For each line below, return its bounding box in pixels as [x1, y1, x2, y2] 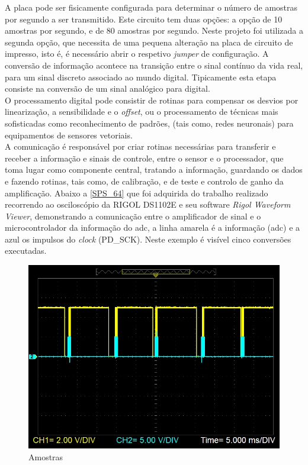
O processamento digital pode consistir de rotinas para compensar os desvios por [5, 93, 299, 106]
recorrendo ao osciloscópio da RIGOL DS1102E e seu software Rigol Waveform [5, 198, 291, 211]
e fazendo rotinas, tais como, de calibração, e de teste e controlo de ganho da [5, 175, 284, 187]
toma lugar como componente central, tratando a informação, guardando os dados [5, 163, 303, 176]
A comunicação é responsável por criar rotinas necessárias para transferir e [5, 140, 276, 153]
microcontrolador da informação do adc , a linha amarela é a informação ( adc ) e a [5, 221, 300, 234]
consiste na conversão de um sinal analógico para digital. [5, 82, 210, 95]
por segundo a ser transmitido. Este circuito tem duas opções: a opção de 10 [5, 12, 283, 25]
